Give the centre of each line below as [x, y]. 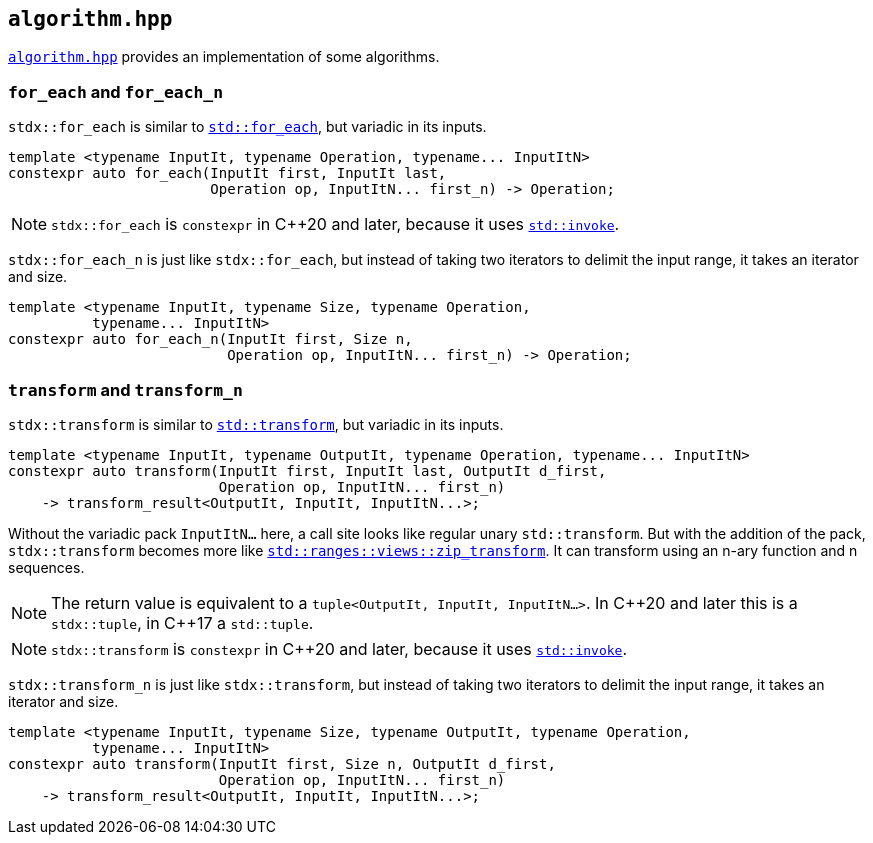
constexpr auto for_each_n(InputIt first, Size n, [210, 339]
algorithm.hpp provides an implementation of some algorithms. [224, 57]
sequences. [46, 567]
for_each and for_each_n [116, 91]
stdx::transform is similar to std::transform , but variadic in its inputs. [256, 424]
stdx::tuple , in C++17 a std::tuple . [182, 622]
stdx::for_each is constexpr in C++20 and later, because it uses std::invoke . [335, 224]
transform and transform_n [125, 389]
